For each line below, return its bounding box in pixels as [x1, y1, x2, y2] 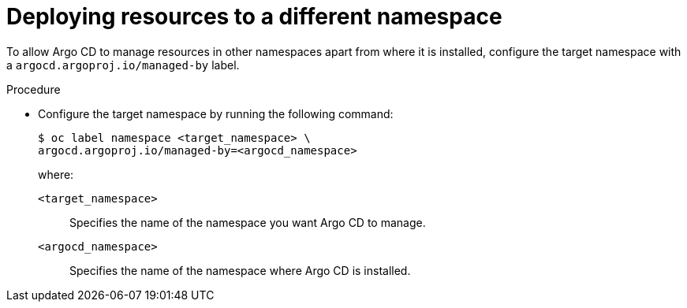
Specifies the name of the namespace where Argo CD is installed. [69, 263, 411, 277]
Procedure [6, 82, 61, 96]
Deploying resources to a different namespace [6, 3, 502, 30]
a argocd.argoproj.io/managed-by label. [6, 58, 240, 72]
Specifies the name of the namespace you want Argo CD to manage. [69, 215, 426, 229]
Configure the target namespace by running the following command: [38, 106, 394, 121]
